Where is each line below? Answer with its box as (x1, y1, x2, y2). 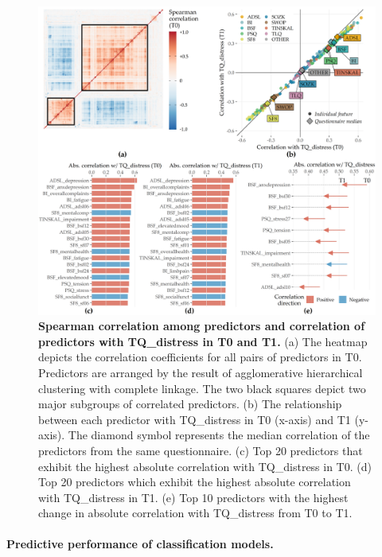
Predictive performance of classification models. (6, 536, 274, 552)
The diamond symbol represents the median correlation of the (68, 427, 370, 443)
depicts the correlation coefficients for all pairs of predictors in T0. (38, 349, 362, 365)
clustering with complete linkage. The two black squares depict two (38, 380, 366, 396)
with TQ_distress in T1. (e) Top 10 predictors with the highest (38, 489, 349, 505)
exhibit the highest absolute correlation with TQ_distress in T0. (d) (38, 458, 372, 474)
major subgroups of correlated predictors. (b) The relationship (38, 395, 342, 412)
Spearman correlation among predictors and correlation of (38, 317, 365, 334)
